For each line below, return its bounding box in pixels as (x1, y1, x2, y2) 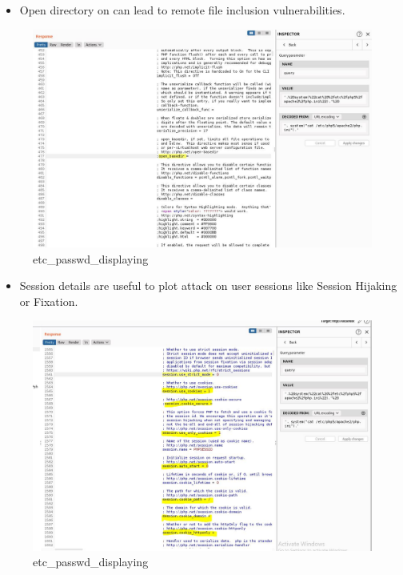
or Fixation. (19, 292, 78, 309)
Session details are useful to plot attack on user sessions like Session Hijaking (19, 277, 397, 294)
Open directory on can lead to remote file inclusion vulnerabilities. (19, 2, 345, 18)
